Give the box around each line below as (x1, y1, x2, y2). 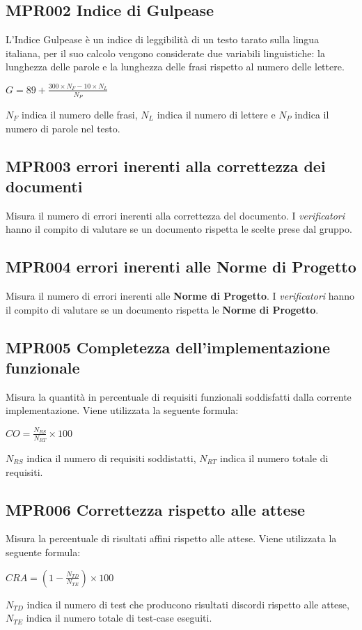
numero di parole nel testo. (6, 121, 120, 135)
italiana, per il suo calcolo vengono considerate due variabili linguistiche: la (6, 45, 325, 60)
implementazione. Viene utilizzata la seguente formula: (6, 403, 239, 417)
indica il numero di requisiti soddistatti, (26, 451, 196, 466)
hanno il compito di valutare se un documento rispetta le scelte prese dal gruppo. (6, 222, 352, 236)
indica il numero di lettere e (157, 107, 276, 121)
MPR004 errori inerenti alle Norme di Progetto (6, 256, 356, 277)
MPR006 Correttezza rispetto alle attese (6, 498, 306, 520)
